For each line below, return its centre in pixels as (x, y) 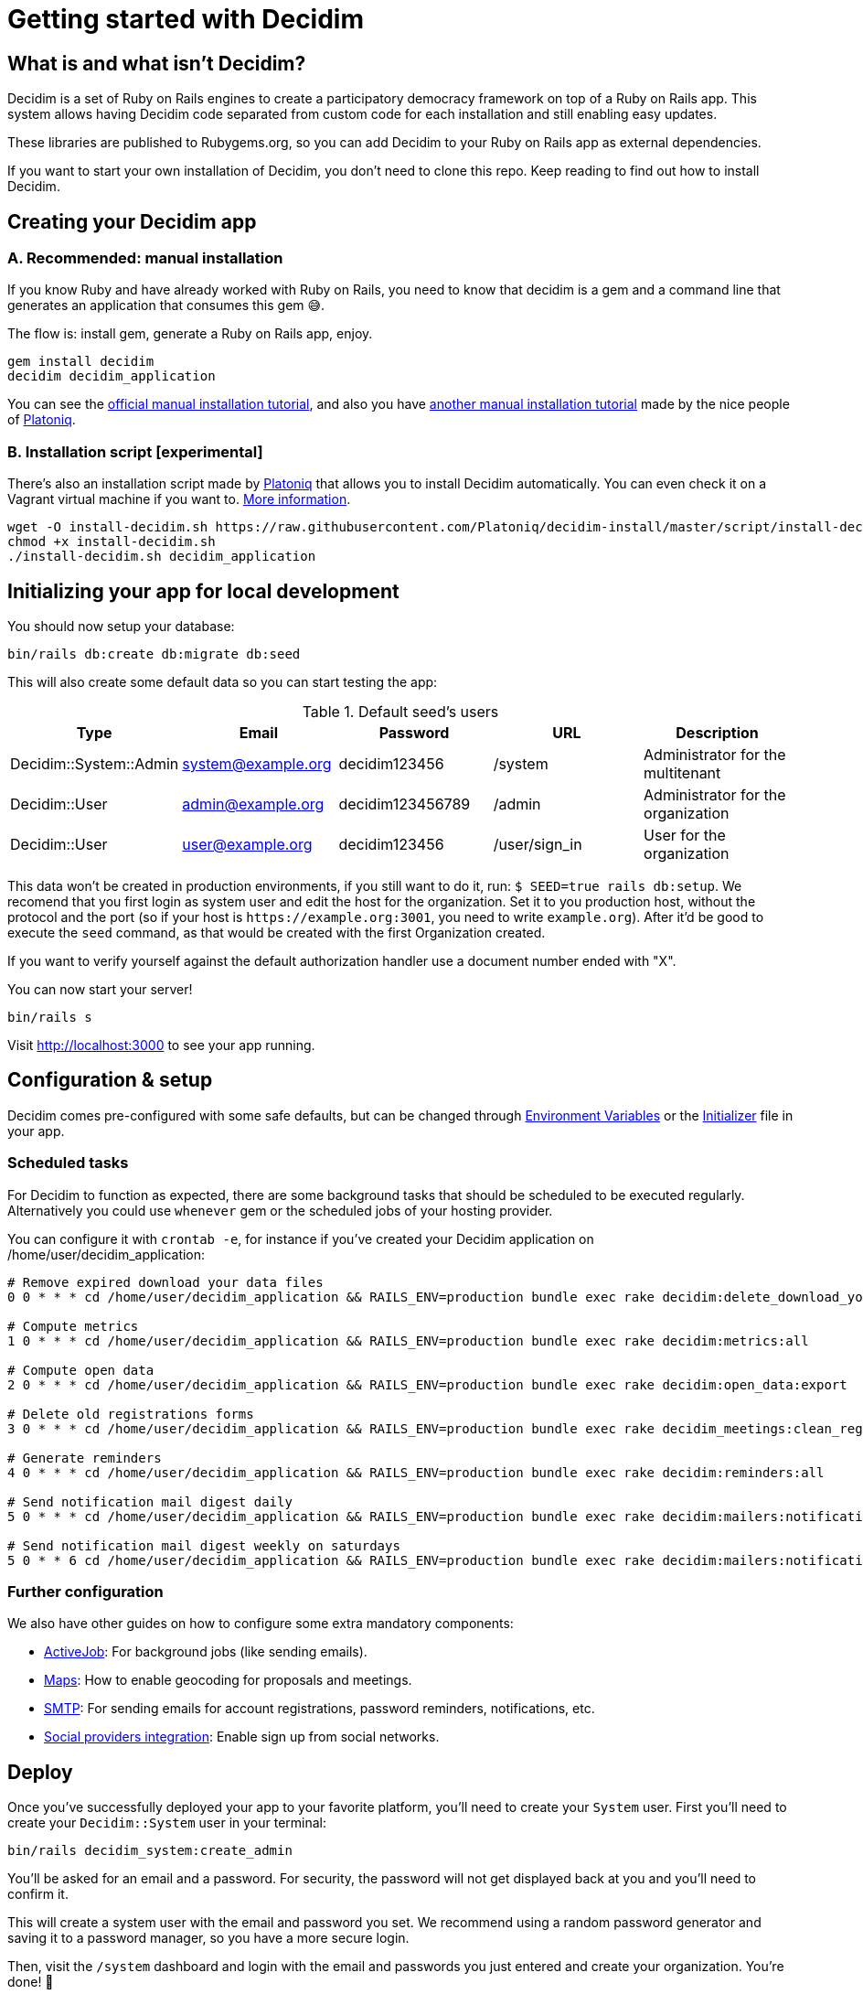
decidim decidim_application (112, 376)
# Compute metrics (73, 1326)
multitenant (682, 772)
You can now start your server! (100, 989)
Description (717, 732)
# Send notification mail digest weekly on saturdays (204, 1545)
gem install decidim (81, 362)
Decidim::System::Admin (95, 763)
